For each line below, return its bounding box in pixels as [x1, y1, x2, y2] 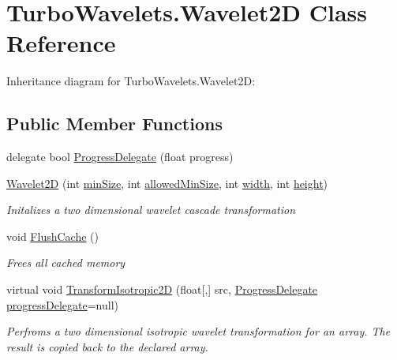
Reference [6, 27, 116, 59]
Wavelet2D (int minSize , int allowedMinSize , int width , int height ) [6, 174, 328, 191]
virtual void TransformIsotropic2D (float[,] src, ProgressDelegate [6, 281, 318, 298]
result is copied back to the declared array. [6, 338, 208, 354]
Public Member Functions [6, 111, 223, 136]
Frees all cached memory [6, 254, 125, 271]
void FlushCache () [6, 227, 99, 244]
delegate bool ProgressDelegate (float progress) [6, 148, 234, 165]
